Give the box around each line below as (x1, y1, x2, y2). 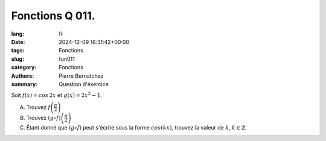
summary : (11, 80, 38, 87)
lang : (11, 30, 25, 37)
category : (11, 64, 37, 71)
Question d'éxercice (59, 80, 109, 87)
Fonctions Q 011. (11, 9, 96, 22)
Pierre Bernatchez (59, 72, 104, 80)
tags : (11, 47, 25, 54)
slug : (11, 55, 24, 63)
